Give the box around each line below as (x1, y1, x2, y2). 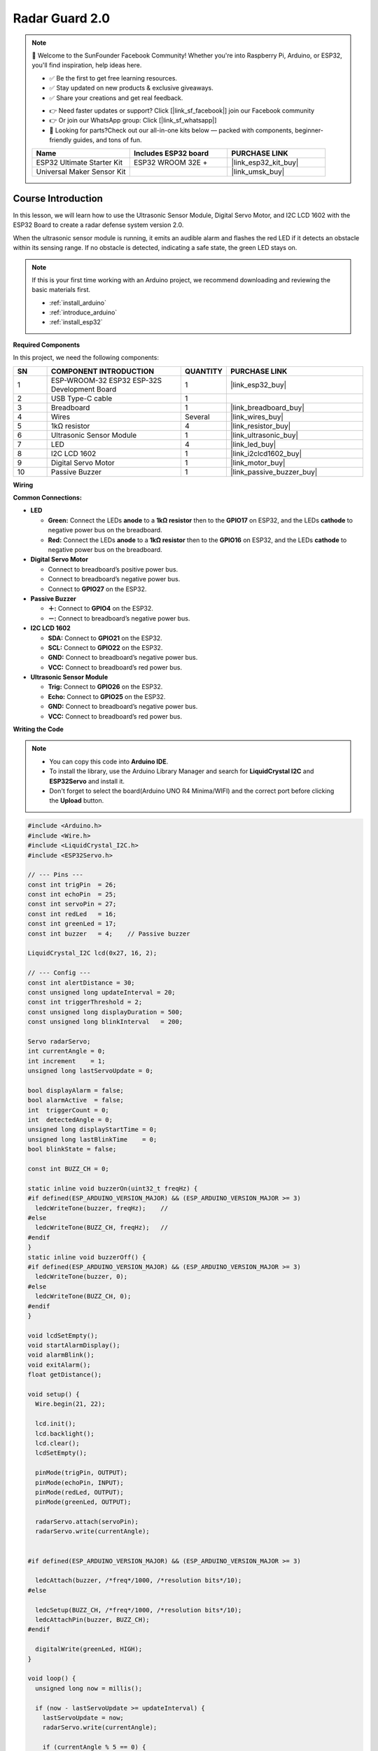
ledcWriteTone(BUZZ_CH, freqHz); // (35, 1224, 168, 1232)
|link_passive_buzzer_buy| (230, 466, 318, 476)
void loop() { (27, 1675, 76, 1682)
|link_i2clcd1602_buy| (230, 448, 302, 458)
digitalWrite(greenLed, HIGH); (35, 1645, 143, 1653)
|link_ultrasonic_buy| (230, 430, 299, 440)
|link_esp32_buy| (230, 380, 287, 389)
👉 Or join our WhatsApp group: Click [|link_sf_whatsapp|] (49, 116, 217, 125)
